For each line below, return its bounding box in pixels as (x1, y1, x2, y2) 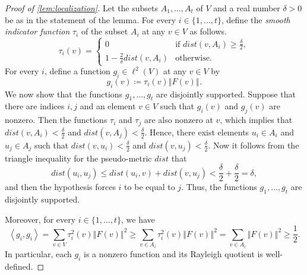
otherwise (175, 53, 210, 62)
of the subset (81, 25, 128, 37)
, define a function (44, 65, 110, 77)
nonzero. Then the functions (5, 113, 107, 126)
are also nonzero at (144, 113, 213, 126)
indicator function (5, 25, 70, 37)
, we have (121, 213, 155, 225)
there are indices (5, 100, 65, 112)
